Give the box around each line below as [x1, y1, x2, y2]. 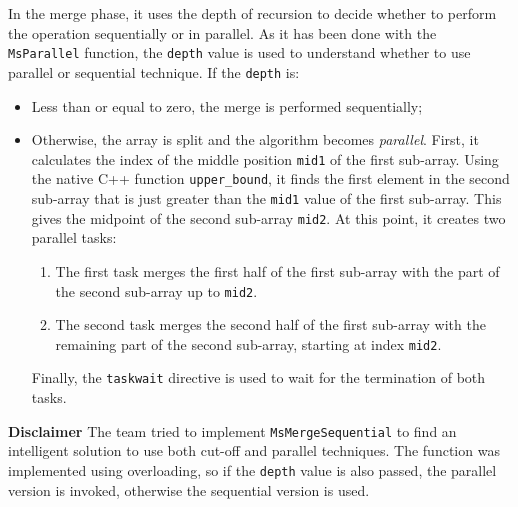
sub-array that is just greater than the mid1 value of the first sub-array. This [31, 188, 502, 208]
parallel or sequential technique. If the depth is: [8, 61, 300, 82]
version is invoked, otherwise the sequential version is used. [8, 479, 370, 500]
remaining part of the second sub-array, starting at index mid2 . [55, 333, 442, 354]
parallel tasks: [31, 227, 117, 248]
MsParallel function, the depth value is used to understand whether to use [8, 42, 471, 63]
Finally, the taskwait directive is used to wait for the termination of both [31, 367, 486, 388]
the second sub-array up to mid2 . [55, 280, 258, 301]
